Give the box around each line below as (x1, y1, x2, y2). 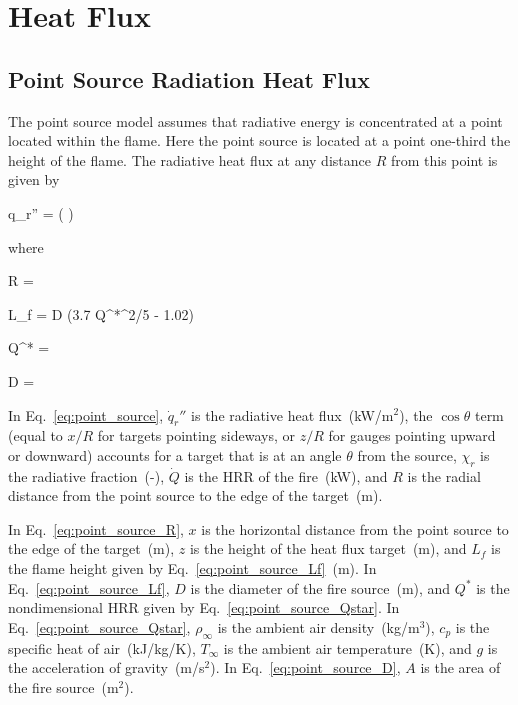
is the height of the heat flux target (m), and (189, 538, 467, 559)
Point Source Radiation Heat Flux (8, 63, 371, 94)
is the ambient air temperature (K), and (223, 637, 472, 658)
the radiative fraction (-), (8, 465, 165, 486)
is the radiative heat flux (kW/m (191, 404, 394, 425)
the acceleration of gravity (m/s (8, 657, 205, 678)
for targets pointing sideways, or (97, 425, 295, 446)
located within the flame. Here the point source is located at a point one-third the (8, 130, 511, 151)
